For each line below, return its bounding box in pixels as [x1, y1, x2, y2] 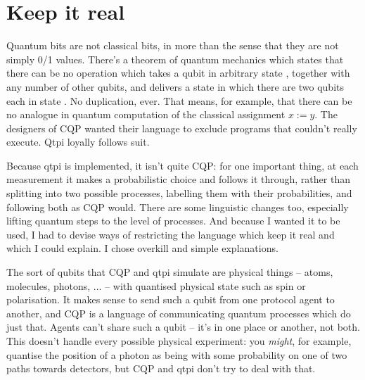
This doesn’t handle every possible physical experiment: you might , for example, [6, 334, 352, 348]
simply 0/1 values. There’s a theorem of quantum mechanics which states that [6, 51, 344, 66]
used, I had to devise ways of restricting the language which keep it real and [6, 227, 335, 241]
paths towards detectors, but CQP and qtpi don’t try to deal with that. [6, 361, 316, 376]
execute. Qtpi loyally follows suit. [6, 134, 150, 149]
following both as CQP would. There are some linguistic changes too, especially [6, 199, 349, 214]
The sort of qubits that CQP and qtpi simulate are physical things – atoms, [6, 265, 333, 279]
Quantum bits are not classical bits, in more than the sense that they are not [6, 38, 339, 53]
